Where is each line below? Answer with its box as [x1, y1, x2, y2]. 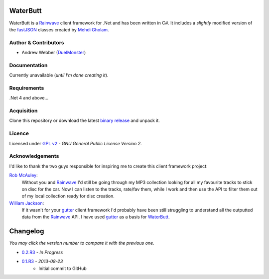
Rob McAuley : [9, 172, 38, 179]
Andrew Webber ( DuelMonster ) [21, 50, 86, 56]
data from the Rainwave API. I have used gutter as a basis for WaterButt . [21, 214, 170, 220]
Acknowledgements [9, 153, 59, 160]
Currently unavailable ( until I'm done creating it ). [9, 72, 109, 78]
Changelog [9, 227, 44, 236]
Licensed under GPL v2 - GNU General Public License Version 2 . [9, 140, 142, 146]
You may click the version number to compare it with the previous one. [9, 240, 154, 246]
